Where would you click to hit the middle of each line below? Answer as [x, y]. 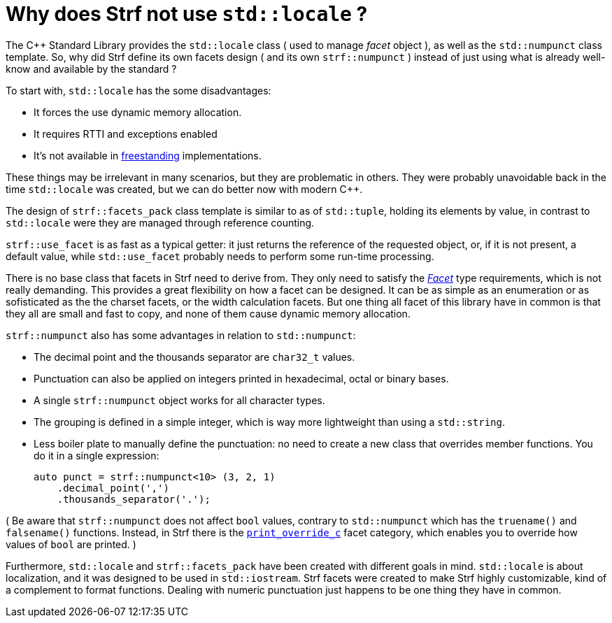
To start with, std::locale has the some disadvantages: [138, 90]
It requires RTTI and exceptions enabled [126, 134]
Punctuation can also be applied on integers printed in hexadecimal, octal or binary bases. [241, 378]
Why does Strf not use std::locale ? [187, 14]
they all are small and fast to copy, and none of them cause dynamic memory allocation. [208, 313]
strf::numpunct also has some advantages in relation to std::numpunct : [181, 335]
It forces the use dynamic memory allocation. [138, 112]
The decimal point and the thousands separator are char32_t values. [194, 357]
